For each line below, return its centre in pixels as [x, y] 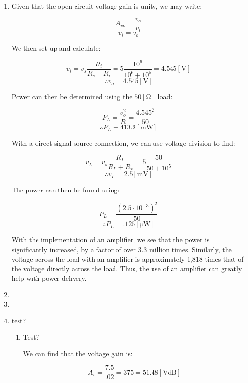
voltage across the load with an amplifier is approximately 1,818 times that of [127, 259]
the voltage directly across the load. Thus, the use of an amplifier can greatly [127, 268]
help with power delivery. [49, 278]
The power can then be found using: [66, 190]
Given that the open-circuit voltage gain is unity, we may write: [107, 6]
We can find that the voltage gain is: [78, 353]
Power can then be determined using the [72, 96]
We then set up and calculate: [56, 48]
